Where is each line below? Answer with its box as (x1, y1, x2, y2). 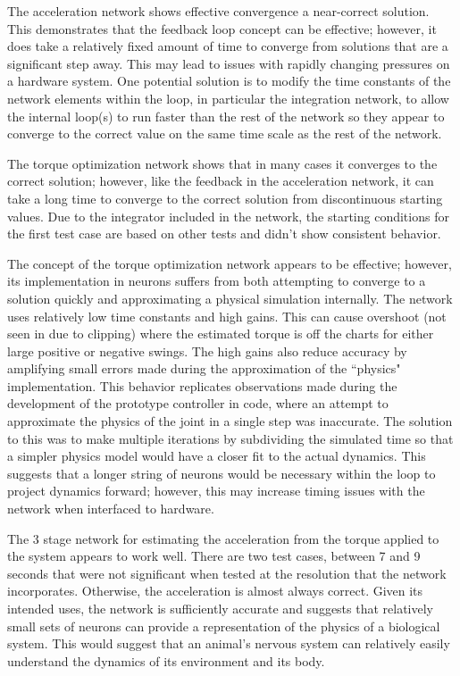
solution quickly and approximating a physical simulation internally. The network (7, 288, 453, 307)
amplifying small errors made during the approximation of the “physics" (7, 359, 401, 378)
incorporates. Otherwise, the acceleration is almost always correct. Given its (7, 581, 423, 600)
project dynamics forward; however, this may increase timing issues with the (7, 481, 425, 500)
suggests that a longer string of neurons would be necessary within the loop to (7, 463, 436, 482)
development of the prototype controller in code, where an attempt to (7, 394, 389, 413)
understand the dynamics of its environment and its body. (7, 651, 325, 670)
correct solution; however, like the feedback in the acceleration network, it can (7, 171, 434, 190)
